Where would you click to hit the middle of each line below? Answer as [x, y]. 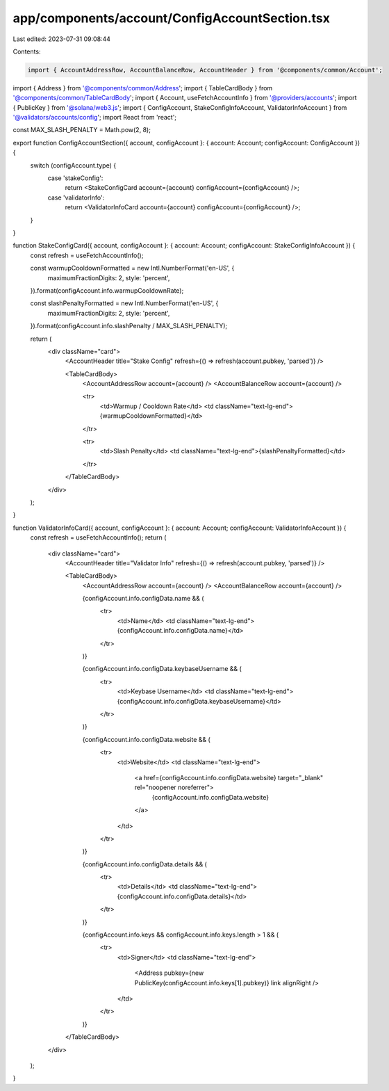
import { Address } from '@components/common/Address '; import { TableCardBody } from [143, 88]
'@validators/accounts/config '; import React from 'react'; [95, 118]
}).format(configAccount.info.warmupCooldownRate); [107, 290]
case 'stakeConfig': [75, 178]
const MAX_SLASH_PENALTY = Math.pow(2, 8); [82, 130]
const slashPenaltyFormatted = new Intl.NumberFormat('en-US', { [124, 303]
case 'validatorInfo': [76, 197]
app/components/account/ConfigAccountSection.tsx [171, 18]
